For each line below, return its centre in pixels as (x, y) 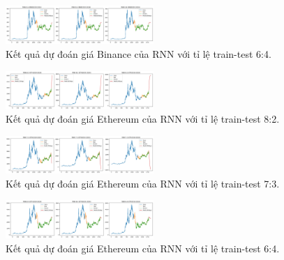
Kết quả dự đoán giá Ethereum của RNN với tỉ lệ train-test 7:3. (143, 183)
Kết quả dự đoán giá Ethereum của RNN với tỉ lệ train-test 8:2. (143, 119)
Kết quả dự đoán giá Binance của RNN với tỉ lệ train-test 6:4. (139, 54)
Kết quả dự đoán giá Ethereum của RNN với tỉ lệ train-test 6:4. (143, 248)
